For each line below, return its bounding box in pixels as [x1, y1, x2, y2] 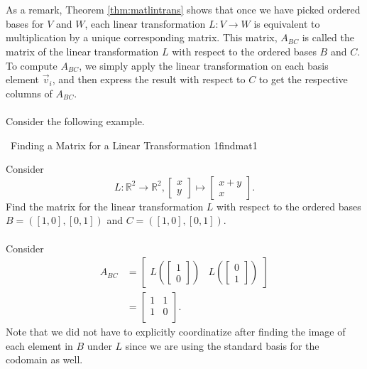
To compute [6, 58, 57, 73]
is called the [302, 30, 354, 45]
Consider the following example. [6, 113, 145, 128]
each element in [6, 338, 73, 353]
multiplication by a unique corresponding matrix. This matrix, [6, 30, 278, 45]
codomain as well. [6, 352, 83, 367]
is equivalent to [253, 16, 320, 31]
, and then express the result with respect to [52, 72, 246, 87]
